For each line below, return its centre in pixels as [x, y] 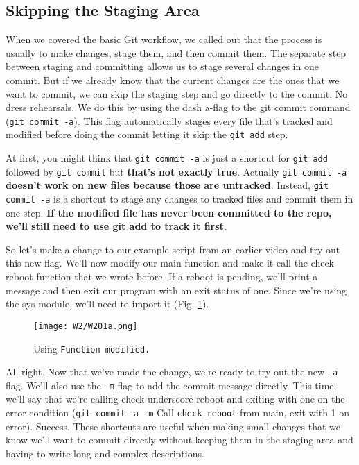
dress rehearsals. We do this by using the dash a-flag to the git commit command [178, 107]
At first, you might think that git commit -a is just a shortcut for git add [167, 158]
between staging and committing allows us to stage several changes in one [162, 66]
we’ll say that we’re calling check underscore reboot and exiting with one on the [175, 399]
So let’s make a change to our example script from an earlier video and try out [173, 249]
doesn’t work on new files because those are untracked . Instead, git [167, 185]
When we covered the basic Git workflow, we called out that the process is [164, 39]
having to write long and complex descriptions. [105, 453]
